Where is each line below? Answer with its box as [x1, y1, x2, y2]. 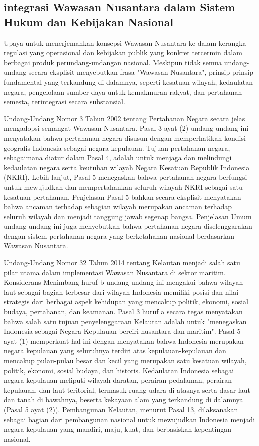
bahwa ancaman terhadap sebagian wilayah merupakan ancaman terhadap [4, 201, 232, 212]
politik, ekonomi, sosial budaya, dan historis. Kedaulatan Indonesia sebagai [4, 365, 234, 375]
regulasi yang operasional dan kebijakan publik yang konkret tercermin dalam [4, 47, 242, 58]
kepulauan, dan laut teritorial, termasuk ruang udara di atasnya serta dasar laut [4, 384, 250, 395]
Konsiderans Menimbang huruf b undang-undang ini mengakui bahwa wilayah [4, 277, 243, 287]
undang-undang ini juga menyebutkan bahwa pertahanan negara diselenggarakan [4, 221, 252, 231]
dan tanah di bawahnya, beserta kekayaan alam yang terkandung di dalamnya [4, 394, 243, 405]
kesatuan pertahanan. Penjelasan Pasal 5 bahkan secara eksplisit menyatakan [4, 191, 241, 202]
